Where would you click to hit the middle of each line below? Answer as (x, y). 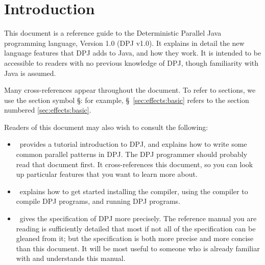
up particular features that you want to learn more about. (107, 174)
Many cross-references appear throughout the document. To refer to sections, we (130, 90)
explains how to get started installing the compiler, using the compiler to (134, 191)
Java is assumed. (30, 73)
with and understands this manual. (71, 258)
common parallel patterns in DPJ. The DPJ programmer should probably (132, 154)
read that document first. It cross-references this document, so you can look (135, 164)
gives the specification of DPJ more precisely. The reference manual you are (138, 218)
